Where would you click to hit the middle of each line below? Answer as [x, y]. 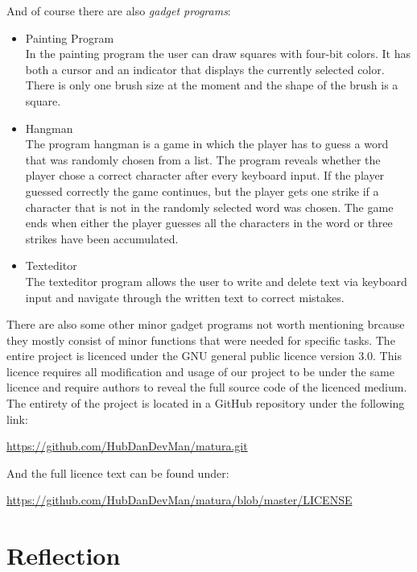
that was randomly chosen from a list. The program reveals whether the [203, 159]
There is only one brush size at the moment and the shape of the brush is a [212, 85]
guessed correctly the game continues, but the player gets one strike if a [202, 191]
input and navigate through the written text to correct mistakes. [185, 297]
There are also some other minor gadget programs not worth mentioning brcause [206, 324]
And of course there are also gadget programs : [119, 10]
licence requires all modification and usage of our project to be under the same [200, 371]
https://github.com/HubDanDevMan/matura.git [127, 446]
